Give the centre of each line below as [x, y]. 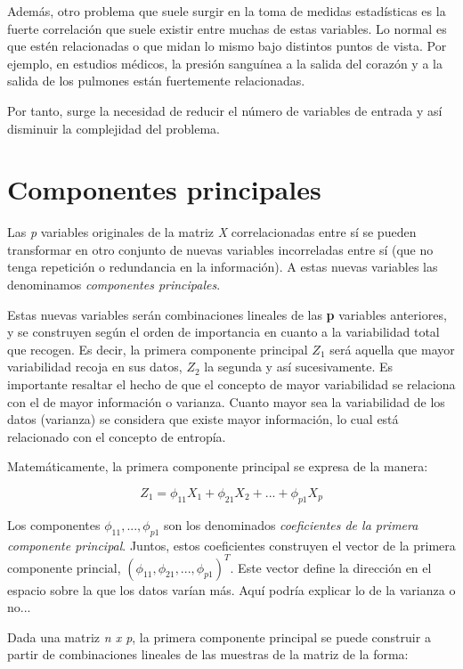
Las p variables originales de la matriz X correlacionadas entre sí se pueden [212, 232]
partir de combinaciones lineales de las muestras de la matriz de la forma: [208, 654]
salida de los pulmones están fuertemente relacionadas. [156, 81]
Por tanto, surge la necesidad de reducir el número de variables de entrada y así [225, 110]
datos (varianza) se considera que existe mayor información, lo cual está [203, 419]
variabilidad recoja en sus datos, [95, 367]
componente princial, [64, 567]
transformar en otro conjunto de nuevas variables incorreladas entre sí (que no [220, 249]
